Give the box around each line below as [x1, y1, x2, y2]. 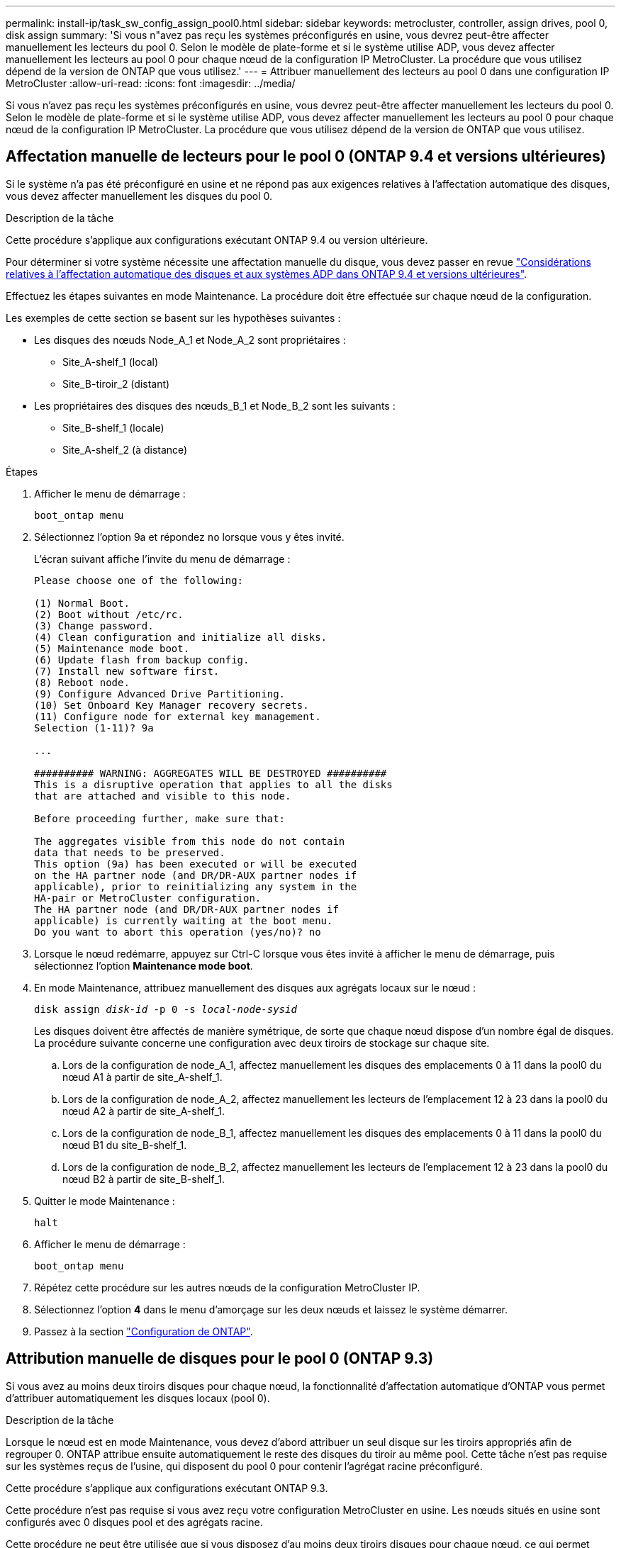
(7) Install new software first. [34, 665, 220, 677]
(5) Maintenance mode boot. [34, 642, 190, 654]
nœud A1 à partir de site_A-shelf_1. [62, 1070, 223, 1083]
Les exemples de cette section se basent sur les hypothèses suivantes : [6, 311, 341, 324]
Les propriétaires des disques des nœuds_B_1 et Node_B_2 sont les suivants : [34, 399, 396, 412]
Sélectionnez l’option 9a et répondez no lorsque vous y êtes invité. [34, 530, 345, 543]
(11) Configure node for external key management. [34, 710, 321, 722]
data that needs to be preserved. [34, 846, 225, 858]
